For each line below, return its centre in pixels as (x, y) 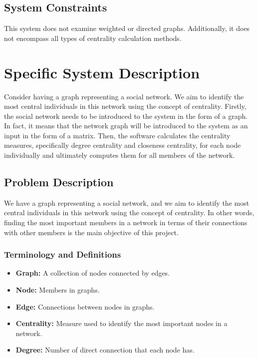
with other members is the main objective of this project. (91, 232)
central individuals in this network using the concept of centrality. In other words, (129, 212)
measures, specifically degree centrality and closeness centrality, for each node (123, 145)
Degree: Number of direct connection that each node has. (105, 350)
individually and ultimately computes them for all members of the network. (120, 155)
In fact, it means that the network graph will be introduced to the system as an (126, 126)
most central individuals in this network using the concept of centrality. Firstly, (125, 106)
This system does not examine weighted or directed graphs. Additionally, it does (127, 28)
